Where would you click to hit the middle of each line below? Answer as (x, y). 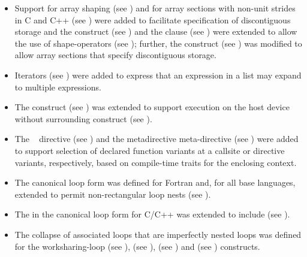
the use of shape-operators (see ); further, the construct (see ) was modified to (158, 43)
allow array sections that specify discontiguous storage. (115, 55)
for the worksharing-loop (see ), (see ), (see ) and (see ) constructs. (137, 246)
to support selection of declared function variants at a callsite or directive (150, 150)
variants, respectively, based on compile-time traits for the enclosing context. (156, 162)
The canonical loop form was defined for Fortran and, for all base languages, (155, 182)
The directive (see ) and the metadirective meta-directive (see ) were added (156, 139)
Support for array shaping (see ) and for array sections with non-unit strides (155, 8)
